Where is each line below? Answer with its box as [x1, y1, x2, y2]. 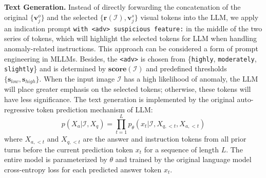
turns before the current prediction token [4, 144, 134, 154]
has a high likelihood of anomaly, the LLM [124, 73, 258, 84]
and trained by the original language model [115, 154, 252, 165]
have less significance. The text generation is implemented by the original [4, 93, 235, 104]
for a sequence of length [144, 144, 219, 154]
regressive [4, 104, 34, 114]
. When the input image [39, 73, 115, 84]
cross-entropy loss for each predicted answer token [4, 164, 162, 174]
